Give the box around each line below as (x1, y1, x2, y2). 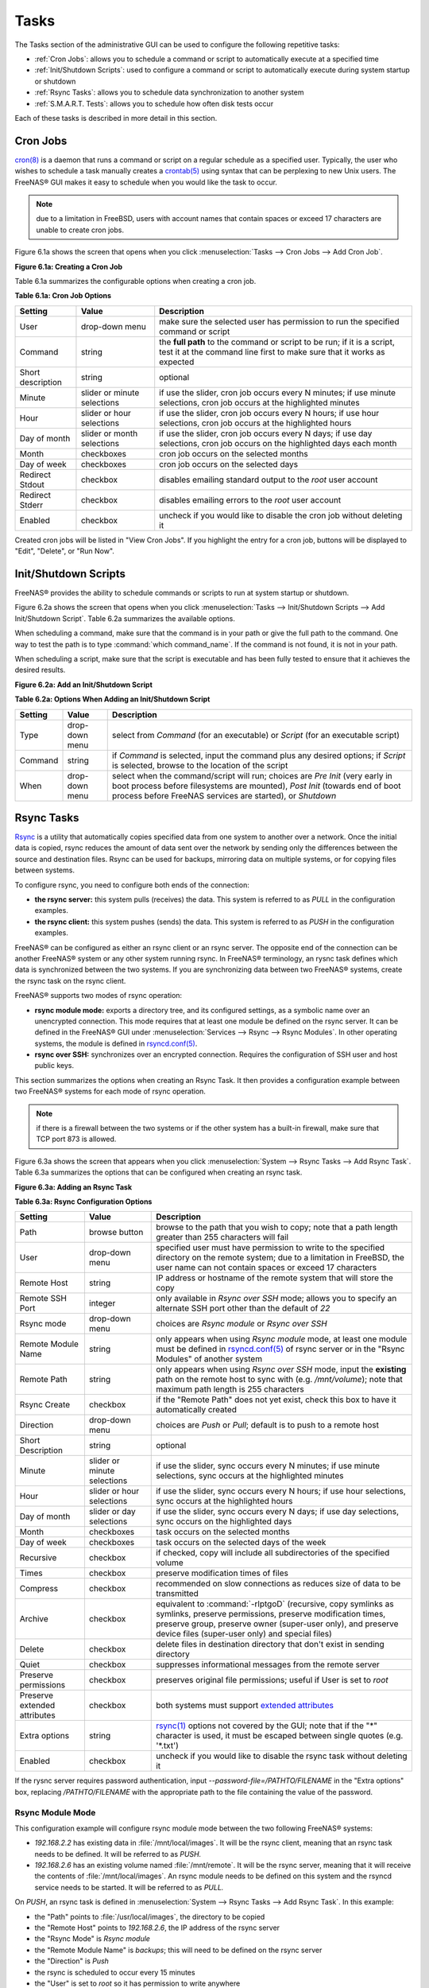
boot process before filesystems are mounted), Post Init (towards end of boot (111, 780, 401, 791)
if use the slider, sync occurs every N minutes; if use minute (156, 1460, 381, 1471)
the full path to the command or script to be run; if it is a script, (159, 336, 395, 348)
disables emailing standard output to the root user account (159, 474, 378, 485)
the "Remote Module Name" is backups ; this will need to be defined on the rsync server (34, 1945, 323, 1955)
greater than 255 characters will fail (156, 1232, 289, 1243)
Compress (19, 1583, 59, 1594)
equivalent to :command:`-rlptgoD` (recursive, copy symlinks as (156, 1598, 394, 1609)
